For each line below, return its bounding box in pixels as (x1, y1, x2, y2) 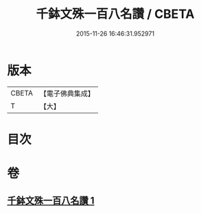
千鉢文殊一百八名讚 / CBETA (36, 6, 195, 22)
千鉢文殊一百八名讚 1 (7, 195, 95, 207)
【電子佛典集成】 (39, 89, 95, 98)
